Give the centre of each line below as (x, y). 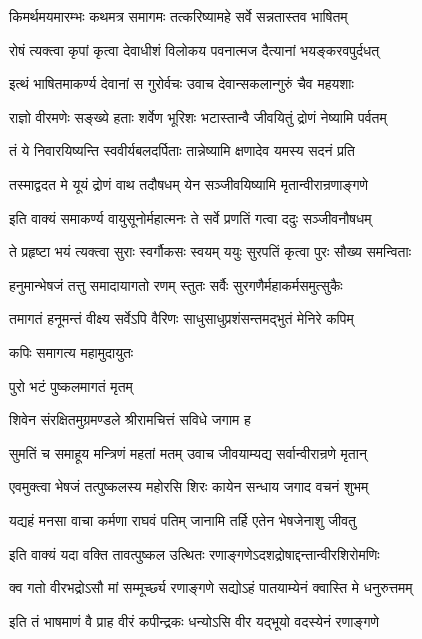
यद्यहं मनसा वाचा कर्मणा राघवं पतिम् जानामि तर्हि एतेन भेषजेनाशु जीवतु (183, 519)
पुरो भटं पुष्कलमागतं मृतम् (71, 385)
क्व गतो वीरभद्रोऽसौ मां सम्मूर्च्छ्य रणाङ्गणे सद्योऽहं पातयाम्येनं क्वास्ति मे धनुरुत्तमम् (211, 587)
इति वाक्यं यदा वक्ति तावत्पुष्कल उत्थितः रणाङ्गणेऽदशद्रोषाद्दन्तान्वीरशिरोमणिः (194, 553)
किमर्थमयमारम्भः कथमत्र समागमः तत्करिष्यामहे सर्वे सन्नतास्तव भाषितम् (178, 16)
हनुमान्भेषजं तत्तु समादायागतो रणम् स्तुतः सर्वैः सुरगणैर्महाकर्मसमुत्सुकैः (176, 284)
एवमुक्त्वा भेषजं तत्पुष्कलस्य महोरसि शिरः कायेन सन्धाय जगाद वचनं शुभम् (189, 486)
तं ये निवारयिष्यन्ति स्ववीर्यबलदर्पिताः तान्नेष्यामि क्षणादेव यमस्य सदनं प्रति (182, 150)
